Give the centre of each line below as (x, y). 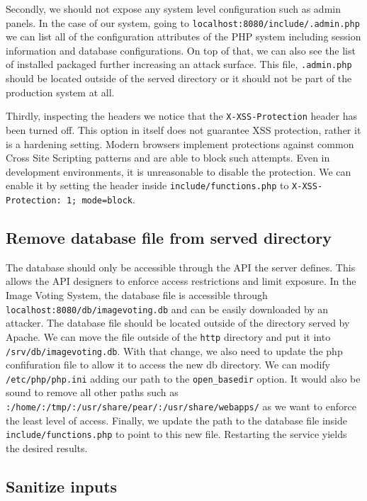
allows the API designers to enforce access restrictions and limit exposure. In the (181, 281)
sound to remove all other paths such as (92, 392)
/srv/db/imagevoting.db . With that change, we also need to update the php (174, 350)
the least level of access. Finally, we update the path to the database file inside (176, 420)
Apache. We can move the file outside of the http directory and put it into (168, 336)
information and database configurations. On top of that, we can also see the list (181, 50)
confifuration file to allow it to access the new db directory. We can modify (168, 365)
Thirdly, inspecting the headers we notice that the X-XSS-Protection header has (182, 116)
